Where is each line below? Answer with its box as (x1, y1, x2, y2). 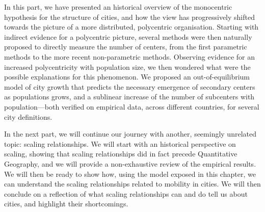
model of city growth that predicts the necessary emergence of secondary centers (4, 81, 255, 92)
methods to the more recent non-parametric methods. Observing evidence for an (4, 51, 255, 62)
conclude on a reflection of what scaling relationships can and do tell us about (4, 188, 248, 199)
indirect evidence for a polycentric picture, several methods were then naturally (4, 31, 252, 42)
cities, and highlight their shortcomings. (4, 198, 128, 209)
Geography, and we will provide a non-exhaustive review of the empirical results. (4, 158, 256, 169)
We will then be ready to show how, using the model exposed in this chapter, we (4, 168, 256, 179)
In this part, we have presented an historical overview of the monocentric (4, 2, 232, 12)
